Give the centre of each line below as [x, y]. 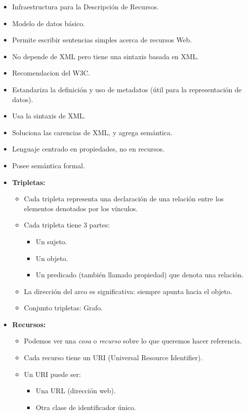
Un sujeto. [51, 241]
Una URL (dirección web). [76, 391]
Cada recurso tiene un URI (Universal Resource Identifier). [113, 358]
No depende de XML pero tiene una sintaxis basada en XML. [105, 56]
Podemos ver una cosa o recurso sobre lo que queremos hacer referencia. [133, 341]
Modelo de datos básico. [48, 23]
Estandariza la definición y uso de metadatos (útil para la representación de [127, 89]
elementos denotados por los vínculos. [81, 208]
